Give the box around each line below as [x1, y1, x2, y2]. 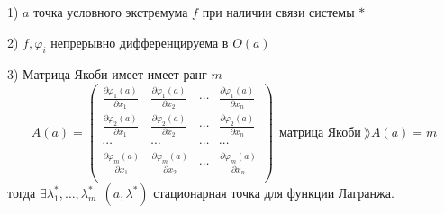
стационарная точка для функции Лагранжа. [153, 183, 394, 202]
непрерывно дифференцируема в [50, 32, 229, 51]
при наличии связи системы [202, 3, 355, 21]
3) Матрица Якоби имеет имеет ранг [7, 65, 207, 84]
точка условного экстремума [33, 3, 188, 21]
